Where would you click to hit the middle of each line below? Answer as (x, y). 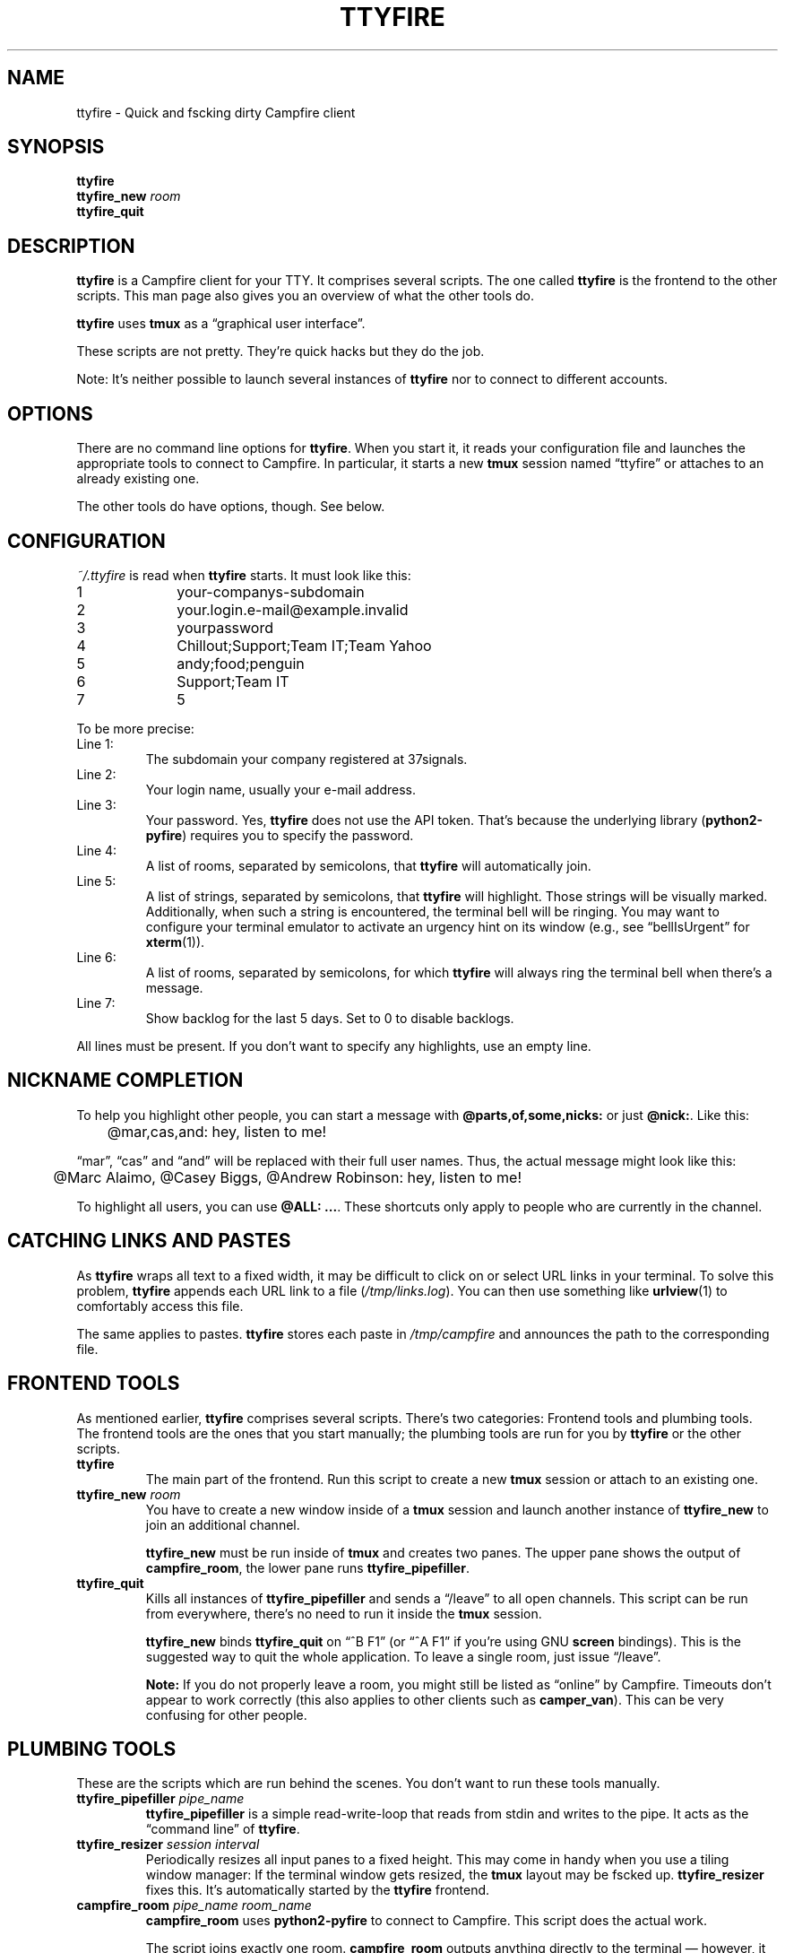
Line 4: (97, 850)
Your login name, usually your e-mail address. (281, 789)
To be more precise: (135, 728)
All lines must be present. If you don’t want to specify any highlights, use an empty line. (334, 1046)
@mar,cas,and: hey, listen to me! (217, 1131)
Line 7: (96, 1003)
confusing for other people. (226, 1714)
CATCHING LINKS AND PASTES (149, 1241)
